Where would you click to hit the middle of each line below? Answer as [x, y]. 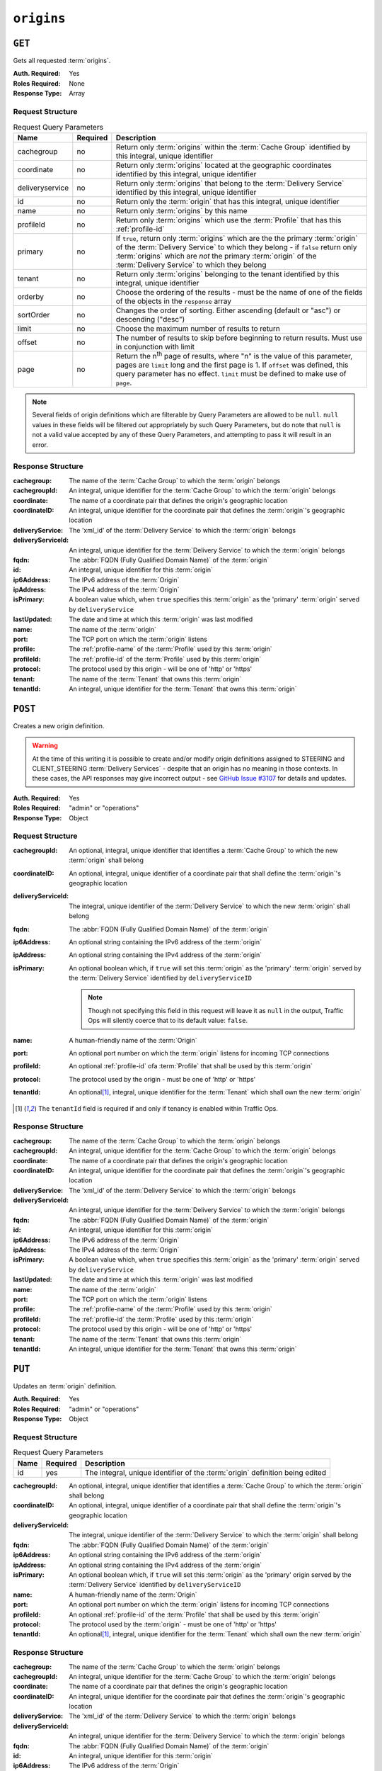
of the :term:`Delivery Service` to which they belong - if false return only [236, 247]
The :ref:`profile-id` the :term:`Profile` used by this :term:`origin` [161, 1319]
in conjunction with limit [155, 346]
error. [40, 445]
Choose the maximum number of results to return [198, 328]
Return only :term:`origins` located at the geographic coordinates [224, 165]
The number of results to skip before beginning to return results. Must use [239, 338]
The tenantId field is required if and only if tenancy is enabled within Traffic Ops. [158, 1108]
